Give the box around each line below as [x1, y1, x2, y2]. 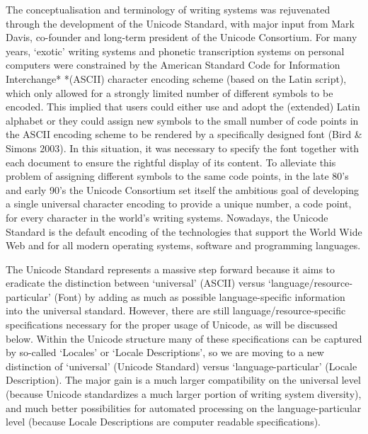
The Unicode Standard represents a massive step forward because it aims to [6, 261, 335, 276]
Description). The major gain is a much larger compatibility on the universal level [6, 372, 361, 387]
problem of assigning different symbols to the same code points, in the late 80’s [6, 169, 349, 183]
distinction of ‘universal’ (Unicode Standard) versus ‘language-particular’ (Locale [6, 358, 357, 373]
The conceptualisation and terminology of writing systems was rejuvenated [6, 2, 330, 16]
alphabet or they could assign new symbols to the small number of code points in [6, 113, 359, 127]
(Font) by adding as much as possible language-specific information [54, 289, 345, 304]
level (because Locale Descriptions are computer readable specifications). [6, 414, 321, 429]
